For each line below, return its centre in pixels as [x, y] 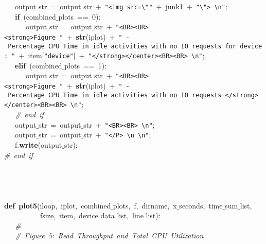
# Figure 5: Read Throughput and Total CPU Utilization [109, 236]
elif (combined [39, 65]
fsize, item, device [69, 215]
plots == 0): [79, 16]
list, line [130, 215]
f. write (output [38, 145]
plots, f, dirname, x [145, 205]
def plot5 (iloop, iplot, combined [58, 205]
